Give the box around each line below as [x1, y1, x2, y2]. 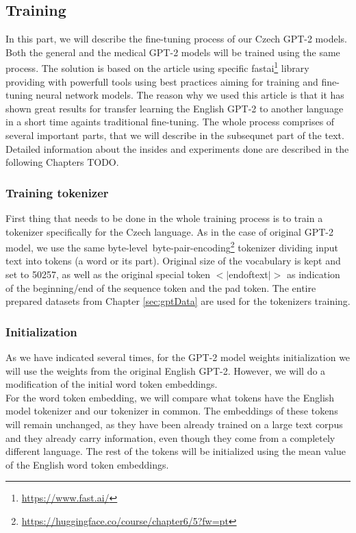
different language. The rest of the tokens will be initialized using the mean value [5, 444, 346, 458]
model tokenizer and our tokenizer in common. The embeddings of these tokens [5, 404, 338, 418]
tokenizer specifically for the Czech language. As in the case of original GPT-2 [5, 224, 333, 238]
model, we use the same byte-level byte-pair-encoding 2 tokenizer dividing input [5, 238, 338, 254]
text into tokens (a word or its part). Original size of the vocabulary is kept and [5, 253, 341, 268]
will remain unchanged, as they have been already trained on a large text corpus [5, 417, 343, 432]
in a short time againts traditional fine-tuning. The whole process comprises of [5, 114, 335, 129]
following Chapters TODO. [5, 155, 119, 169]
